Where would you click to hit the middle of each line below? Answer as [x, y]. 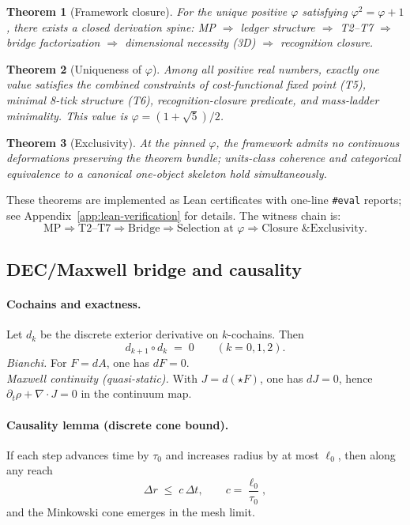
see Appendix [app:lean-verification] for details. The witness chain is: [174, 215]
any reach [30, 470]
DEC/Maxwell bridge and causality [154, 268]
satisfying [325, 11]
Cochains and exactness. [74, 303]
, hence [355, 378]
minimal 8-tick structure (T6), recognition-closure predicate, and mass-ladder [193, 99]
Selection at [205, 228]
